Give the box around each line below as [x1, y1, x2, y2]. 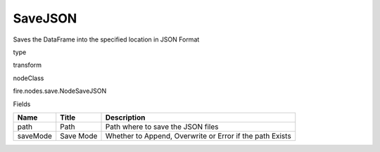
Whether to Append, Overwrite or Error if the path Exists [105, 131, 291, 141]
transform [13, 61, 42, 70]
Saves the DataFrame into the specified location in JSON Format [13, 35, 200, 44]
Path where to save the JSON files [105, 122, 219, 132]
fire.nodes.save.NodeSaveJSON [13, 87, 107, 95]
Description [105, 113, 146, 122]
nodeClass [13, 74, 44, 82]
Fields [13, 99, 31, 108]
